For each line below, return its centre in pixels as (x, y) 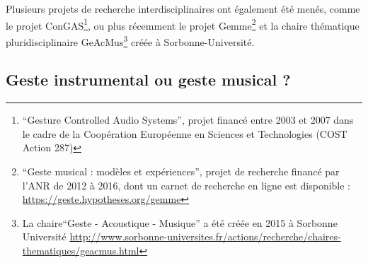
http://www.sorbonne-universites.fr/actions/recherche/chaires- (205, 236)
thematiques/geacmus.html (81, 251)
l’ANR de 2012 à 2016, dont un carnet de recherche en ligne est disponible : (186, 185)
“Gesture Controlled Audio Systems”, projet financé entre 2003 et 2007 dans (188, 120)
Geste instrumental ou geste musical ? (148, 80)
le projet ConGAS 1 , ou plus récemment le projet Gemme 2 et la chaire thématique (183, 24)
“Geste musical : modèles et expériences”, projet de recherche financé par (181, 171)
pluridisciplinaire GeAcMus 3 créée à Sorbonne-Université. (130, 40)
